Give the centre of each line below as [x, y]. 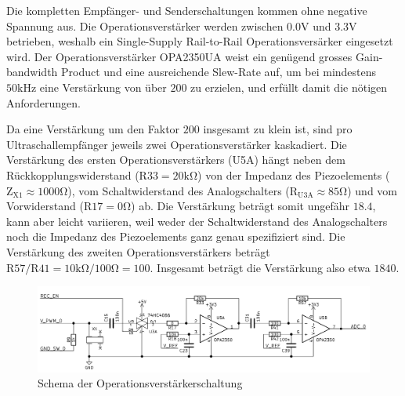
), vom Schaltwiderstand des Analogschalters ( [179, 190]
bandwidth [32, 72]
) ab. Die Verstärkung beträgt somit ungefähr [240, 206]
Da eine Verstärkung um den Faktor [93, 129]
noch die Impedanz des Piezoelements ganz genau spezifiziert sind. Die [176, 236]
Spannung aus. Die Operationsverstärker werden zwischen [145, 25]
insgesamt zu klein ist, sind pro [278, 129]
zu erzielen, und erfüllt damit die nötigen [289, 87]
